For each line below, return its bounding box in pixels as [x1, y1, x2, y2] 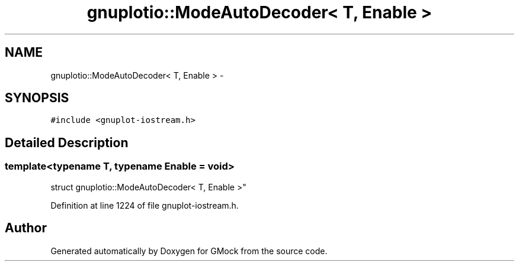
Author [5, 220, 47, 236]
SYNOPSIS [5, 90, 69, 106]
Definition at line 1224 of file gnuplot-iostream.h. [50, 200, 239, 210]
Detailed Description [5, 135, 129, 150]
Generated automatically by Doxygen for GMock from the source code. [50, 245, 328, 256]
